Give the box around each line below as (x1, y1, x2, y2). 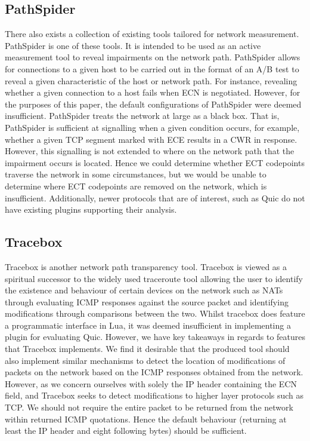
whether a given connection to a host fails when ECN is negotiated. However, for (5, 86, 300, 99)
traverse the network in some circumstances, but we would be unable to (5, 168, 266, 180)
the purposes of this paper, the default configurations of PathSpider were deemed (5, 97, 302, 110)
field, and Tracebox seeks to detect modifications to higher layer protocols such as (5, 389, 304, 402)
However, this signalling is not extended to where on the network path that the (5, 145, 294, 157)
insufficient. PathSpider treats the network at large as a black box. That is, (5, 109, 280, 122)
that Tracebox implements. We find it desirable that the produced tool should (5, 342, 290, 355)
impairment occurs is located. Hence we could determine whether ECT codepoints (5, 156, 305, 169)
